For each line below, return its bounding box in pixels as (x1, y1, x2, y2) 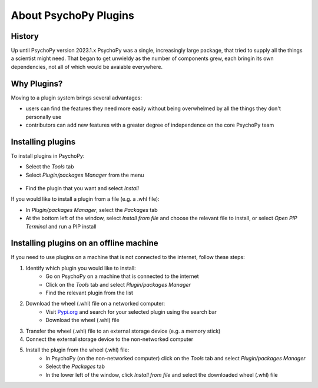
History (11, 31, 39, 41)
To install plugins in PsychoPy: (11, 152, 85, 159)
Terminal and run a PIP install (25, 223, 97, 230)
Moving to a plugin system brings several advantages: (11, 94, 143, 101)
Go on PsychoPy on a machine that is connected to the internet (45, 273, 199, 280)
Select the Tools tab (25, 163, 74, 170)
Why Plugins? (11, 78, 63, 88)
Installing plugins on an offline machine (11, 238, 158, 248)
